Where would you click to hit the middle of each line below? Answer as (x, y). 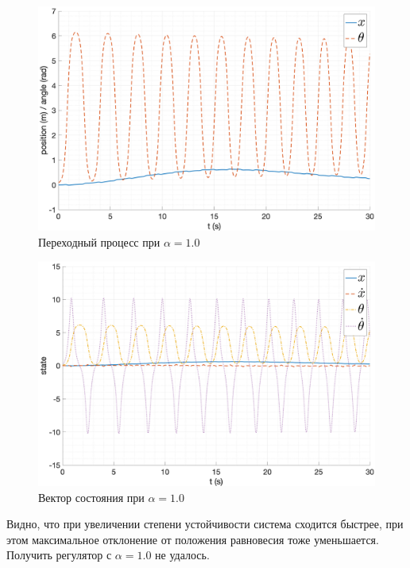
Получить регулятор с (59, 555)
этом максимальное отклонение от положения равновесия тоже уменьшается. (193, 539)
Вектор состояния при (91, 497)
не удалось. (182, 555)
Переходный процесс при (99, 241)
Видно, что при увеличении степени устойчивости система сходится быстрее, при (205, 524)
